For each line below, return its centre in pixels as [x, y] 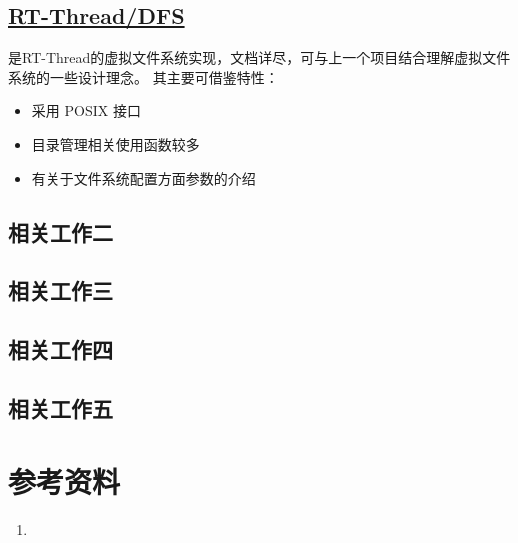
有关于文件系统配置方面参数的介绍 [143, 177]
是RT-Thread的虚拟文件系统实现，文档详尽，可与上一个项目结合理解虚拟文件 [259, 57]
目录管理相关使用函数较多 [115, 143]
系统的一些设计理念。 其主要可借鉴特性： [143, 76]
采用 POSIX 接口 [86, 110]
